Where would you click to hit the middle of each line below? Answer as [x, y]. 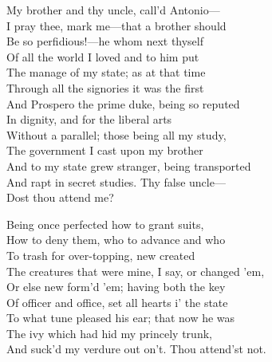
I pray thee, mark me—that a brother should [116, 25]
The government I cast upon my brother [105, 150]
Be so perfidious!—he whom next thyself [105, 41]
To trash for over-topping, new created [101, 255]
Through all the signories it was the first [105, 87]
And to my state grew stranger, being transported [129, 165]
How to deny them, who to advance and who [116, 240]
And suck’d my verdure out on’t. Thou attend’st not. [136, 349]
